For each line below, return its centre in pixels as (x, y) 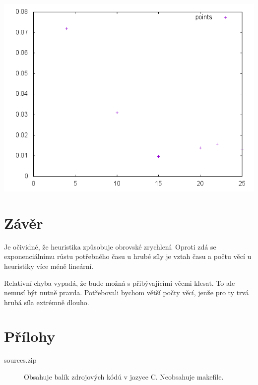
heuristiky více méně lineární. (49, 266)
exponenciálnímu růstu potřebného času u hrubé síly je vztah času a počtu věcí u (128, 256)
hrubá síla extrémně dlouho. (47, 302)
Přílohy (30, 336)
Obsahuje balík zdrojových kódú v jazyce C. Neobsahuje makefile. (124, 377)
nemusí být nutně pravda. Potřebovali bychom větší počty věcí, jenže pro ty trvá (127, 292)
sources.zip (20, 360)
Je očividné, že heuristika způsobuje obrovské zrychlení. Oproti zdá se (110, 246)
